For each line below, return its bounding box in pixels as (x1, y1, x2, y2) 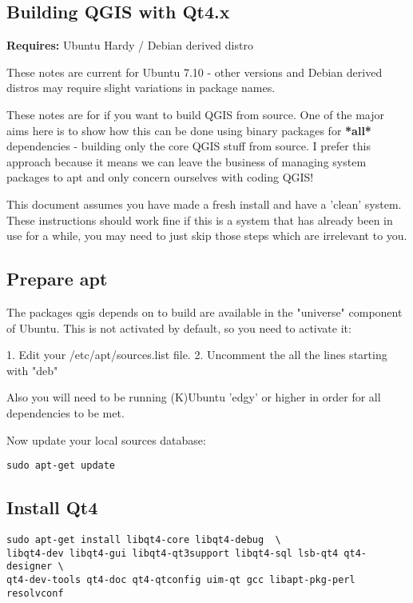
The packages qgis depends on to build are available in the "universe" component (6, 303, 403, 320)
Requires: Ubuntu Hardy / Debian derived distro (6, 37, 253, 54)
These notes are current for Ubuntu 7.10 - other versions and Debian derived (6, 63, 383, 80)
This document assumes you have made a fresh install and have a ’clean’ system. (6, 195, 402, 212)
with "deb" (6, 361, 58, 378)
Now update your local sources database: (6, 431, 206, 448)
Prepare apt (6, 266, 108, 291)
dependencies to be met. (6, 404, 125, 421)
